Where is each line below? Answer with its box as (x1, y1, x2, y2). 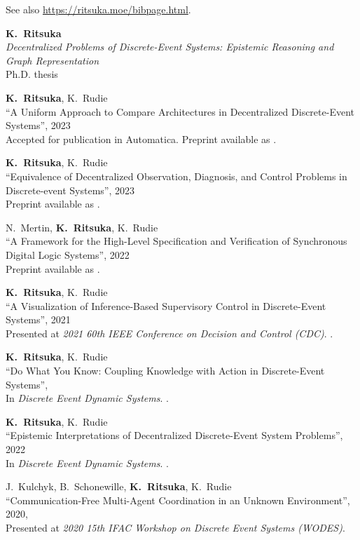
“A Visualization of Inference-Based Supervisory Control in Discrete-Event (6, 298, 326, 313)
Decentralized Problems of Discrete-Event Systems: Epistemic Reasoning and (6, 39, 334, 54)
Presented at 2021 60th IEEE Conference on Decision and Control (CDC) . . (6, 325, 333, 340)
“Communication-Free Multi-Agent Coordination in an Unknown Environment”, (6, 492, 350, 507)
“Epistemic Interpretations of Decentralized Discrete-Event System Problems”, (6, 428, 343, 443)
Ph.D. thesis (6, 67, 58, 81)
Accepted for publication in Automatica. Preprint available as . (6, 131, 277, 146)
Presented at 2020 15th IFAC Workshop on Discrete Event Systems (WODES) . (6, 520, 345, 534)
